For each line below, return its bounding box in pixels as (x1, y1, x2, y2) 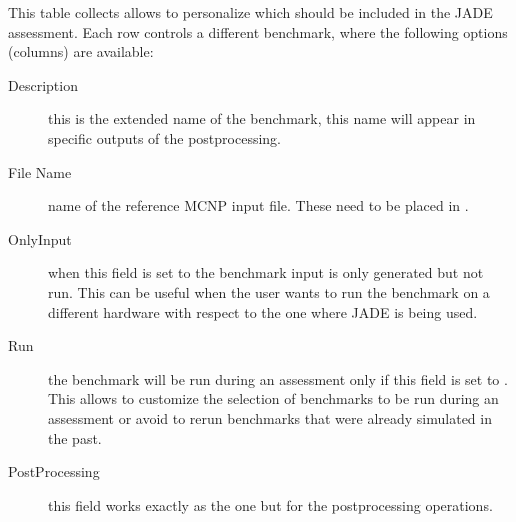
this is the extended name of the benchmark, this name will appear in (48, 108, 476, 129)
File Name (8, 161, 72, 182)
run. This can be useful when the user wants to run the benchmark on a (48, 281, 490, 302)
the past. (48, 427, 102, 448)
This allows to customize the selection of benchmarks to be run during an (48, 388, 499, 409)
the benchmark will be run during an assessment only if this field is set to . (48, 368, 508, 389)
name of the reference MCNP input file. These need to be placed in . (48, 195, 469, 216)
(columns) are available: (8, 41, 154, 62)
